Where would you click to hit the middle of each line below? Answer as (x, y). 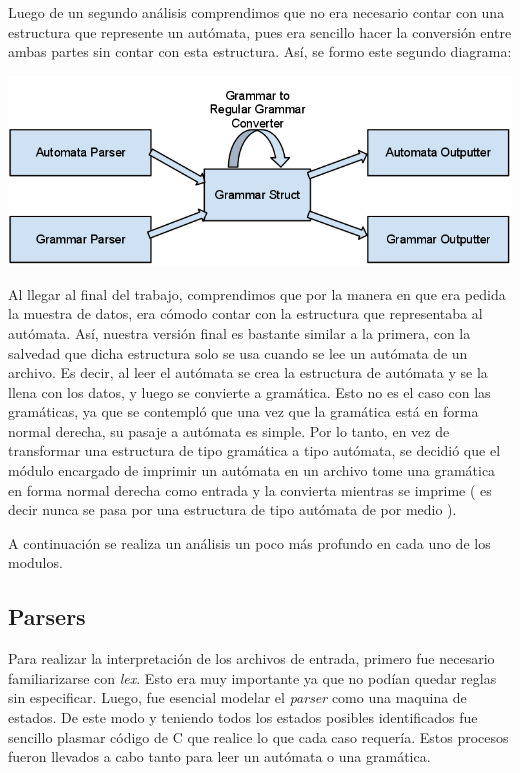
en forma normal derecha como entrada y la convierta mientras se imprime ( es (250, 489)
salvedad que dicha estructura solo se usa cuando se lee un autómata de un (238, 352)
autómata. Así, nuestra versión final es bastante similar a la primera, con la (239, 332)
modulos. (35, 562)
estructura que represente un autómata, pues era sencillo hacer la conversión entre (260, 31)
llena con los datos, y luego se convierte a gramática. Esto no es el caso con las (249, 391)
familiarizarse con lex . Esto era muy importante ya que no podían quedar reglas (252, 677)
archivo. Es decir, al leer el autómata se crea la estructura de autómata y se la (248, 372)
